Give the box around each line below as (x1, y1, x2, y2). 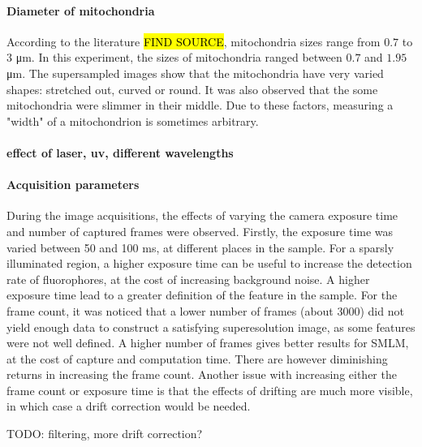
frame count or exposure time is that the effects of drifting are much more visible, (6, 381, 413, 398)
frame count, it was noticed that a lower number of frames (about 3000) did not (6, 302, 404, 319)
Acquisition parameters (6, 176, 140, 193)
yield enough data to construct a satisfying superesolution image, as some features (6, 318, 416, 335)
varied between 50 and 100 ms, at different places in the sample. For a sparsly (6, 239, 394, 256)
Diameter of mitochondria (6, 2, 155, 19)
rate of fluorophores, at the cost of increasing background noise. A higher (6, 270, 370, 287)
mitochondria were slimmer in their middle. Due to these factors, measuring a (6, 97, 394, 114)
